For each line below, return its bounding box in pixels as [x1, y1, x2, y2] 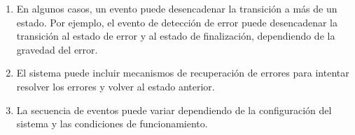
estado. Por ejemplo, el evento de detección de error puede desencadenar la [16, 15, 338, 29]
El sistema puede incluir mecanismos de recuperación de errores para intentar [16, 65, 349, 80]
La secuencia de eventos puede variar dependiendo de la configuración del [16, 102, 332, 117]
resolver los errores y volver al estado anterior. [16, 79, 215, 93]
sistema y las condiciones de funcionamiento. [16, 116, 208, 131]
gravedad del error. [16, 42, 98, 56]
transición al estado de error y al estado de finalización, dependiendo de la [16, 29, 335, 43]
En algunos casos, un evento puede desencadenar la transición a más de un [16, 1, 337, 15]
